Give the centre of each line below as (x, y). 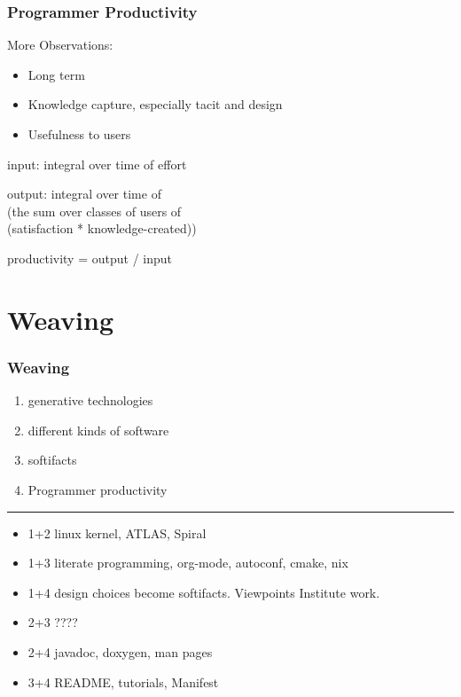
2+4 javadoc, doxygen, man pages (120, 651)
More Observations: (60, 45)
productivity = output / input (90, 258)
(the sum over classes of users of (94, 211)
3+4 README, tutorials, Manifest (123, 681)
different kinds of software (98, 430)
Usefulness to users (79, 134)
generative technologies (90, 400)
